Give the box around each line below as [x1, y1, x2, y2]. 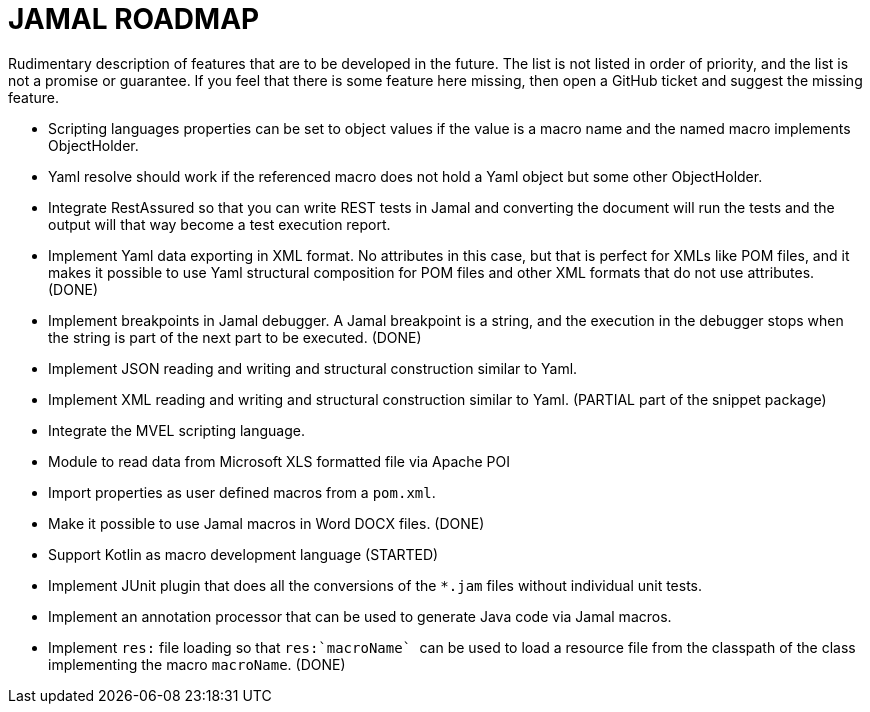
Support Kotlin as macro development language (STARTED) [48, 545, 439, 563]
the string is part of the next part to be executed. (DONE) [48, 328, 422, 346]
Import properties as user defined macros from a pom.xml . [48, 483, 436, 501]
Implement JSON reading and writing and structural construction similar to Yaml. [48, 359, 578, 377]
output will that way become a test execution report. [48, 215, 391, 233]
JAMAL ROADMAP [8, 2, 260, 36]
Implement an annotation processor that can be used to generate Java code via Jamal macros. [48, 607, 672, 625]
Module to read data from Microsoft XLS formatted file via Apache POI [48, 452, 511, 470]
